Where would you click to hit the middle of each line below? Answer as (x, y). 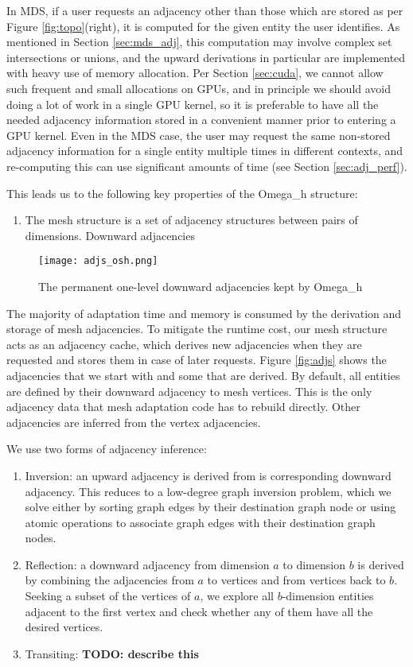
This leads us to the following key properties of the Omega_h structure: (182, 193)
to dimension (314, 564)
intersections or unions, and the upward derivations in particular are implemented (206, 57)
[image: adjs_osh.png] (98, 261)
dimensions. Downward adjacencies (110, 235)
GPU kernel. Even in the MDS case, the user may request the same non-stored (199, 135)
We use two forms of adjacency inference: (107, 449)
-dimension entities (328, 596)
